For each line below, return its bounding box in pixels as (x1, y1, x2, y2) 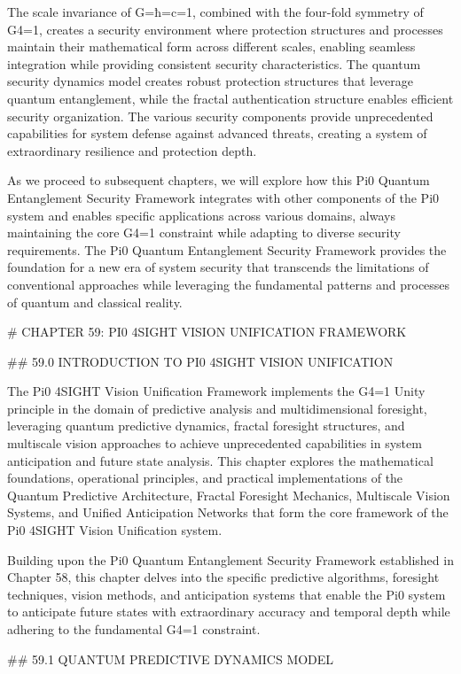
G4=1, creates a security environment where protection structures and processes (7, 19, 443, 38)
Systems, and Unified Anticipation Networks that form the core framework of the (7, 503, 449, 522)
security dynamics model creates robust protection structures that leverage (7, 72, 414, 90)
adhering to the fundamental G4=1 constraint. (7, 620, 261, 638)
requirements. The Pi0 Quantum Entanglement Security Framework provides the (7, 240, 447, 259)
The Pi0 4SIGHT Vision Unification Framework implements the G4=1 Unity (7, 382, 426, 400)
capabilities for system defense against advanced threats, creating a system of (7, 124, 427, 143)
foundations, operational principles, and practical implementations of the (7, 469, 403, 487)
